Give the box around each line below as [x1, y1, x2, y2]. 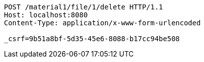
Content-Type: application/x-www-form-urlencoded [4, 19, 201, 27]
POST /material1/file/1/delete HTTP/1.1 [4, 3, 163, 11]
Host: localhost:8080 [4, 11, 88, 19]
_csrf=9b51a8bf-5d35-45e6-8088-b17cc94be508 [4, 35, 180, 43]
